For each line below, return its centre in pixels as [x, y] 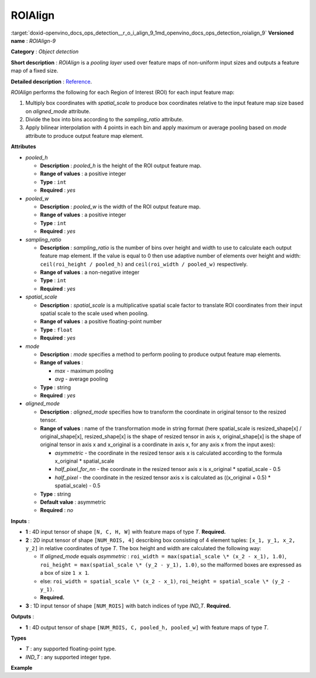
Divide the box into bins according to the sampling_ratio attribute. [104, 120]
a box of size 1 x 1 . [65, 573]
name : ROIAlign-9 [33, 40]
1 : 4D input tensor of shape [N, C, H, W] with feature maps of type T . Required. [126, 532]
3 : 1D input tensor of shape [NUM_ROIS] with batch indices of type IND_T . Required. [128, 606]
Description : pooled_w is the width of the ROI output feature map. [121, 206]
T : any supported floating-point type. [71, 649]
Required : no [56, 510]
